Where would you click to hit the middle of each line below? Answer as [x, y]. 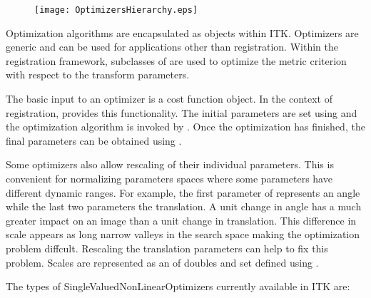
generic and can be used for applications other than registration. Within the [172, 47]
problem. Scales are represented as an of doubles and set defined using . [162, 262]
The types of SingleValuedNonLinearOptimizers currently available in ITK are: [178, 286]
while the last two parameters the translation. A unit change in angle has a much [184, 206]
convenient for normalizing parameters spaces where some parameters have [169, 178]
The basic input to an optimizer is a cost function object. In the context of [169, 99]
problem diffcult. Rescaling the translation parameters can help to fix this [167, 248]
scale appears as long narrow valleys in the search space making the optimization [183, 234]
